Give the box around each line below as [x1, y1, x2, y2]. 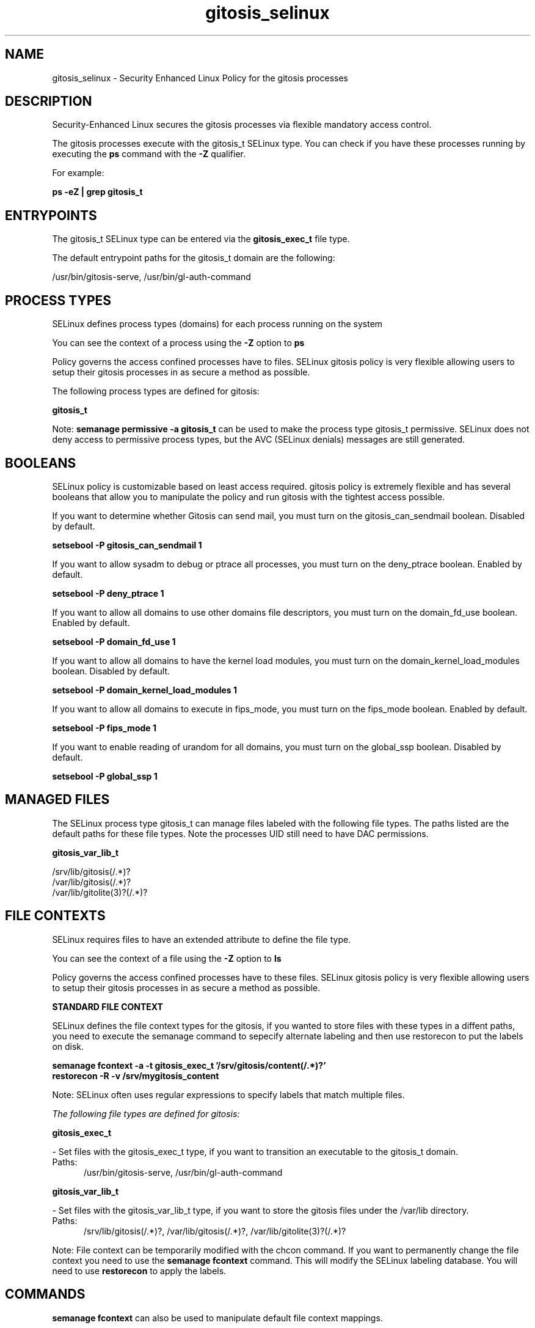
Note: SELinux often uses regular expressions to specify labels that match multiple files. [52, 1089, 405, 1100]
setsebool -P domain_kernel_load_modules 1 [52, 684, 238, 695]
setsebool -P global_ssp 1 [52, 770, 158, 781]
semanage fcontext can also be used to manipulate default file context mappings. [52, 1312, 383, 1323]
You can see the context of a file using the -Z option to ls [52, 953, 282, 964]
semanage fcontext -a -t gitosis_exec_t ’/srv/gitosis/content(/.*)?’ [52, 1060, 326, 1071]
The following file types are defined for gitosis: [52, 1108, 240, 1119]
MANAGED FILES [5, 792, 110, 808]
